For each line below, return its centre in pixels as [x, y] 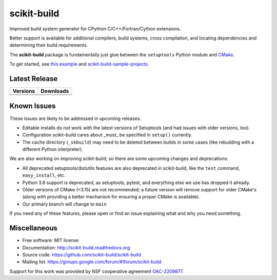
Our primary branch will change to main [65, 204]
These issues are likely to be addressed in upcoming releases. [75, 118]
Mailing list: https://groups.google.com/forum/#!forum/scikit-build [92, 262]
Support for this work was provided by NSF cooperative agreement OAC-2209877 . [97, 271]
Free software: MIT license [51, 241]
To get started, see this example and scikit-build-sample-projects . [79, 64]
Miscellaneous [33, 228]
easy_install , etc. [44, 175]
